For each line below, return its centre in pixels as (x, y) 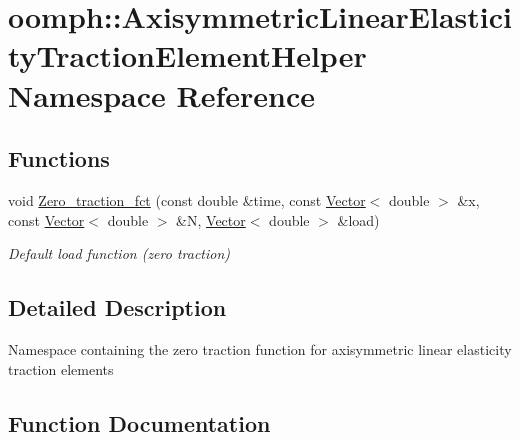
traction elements (61, 368)
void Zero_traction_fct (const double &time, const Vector (187, 199)
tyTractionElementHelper (187, 55)
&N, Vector (211, 219)
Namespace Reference (161, 94)
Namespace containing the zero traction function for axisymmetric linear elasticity (260, 348)
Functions (59, 158)
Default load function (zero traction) (119, 253)
